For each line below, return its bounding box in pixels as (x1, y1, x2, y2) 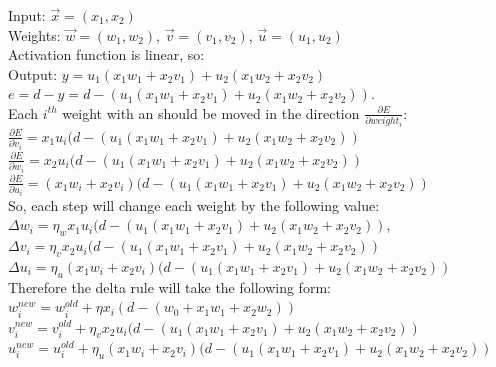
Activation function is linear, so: (8, 44, 205, 65)
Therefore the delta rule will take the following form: (8, 276, 331, 297)
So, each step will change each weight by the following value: (8, 194, 380, 215)
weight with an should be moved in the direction (62, 102, 360, 123)
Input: (8, 5, 46, 25)
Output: (8, 63, 58, 84)
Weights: (8, 24, 61, 45)
